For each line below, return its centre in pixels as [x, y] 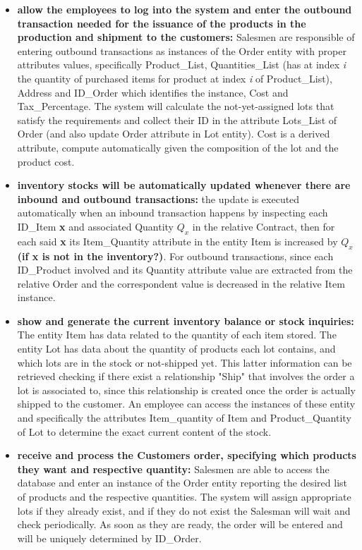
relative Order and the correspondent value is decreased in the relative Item [181, 283]
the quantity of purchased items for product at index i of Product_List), [175, 78]
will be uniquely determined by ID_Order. [109, 538]
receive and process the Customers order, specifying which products [187, 455]
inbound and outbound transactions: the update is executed [158, 198]
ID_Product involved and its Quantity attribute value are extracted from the [185, 270]
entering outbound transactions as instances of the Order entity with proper [182, 50]
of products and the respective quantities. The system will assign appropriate [184, 496]
